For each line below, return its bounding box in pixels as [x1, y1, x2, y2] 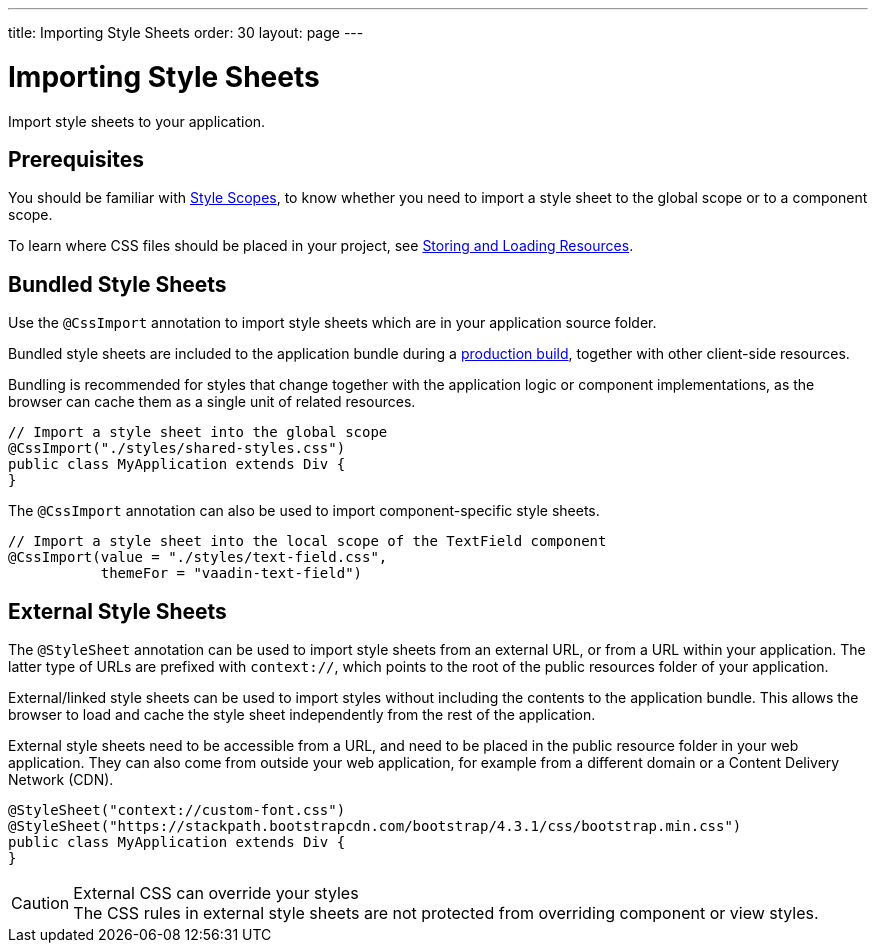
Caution [11, 893, 70, 914]
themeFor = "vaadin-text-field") [100, 565, 363, 582]
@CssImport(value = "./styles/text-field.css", [8, 549, 388, 566]
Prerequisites [8, 146, 144, 172]
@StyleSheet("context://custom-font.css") [8, 802, 346, 819]
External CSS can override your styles [73, 883, 359, 904]
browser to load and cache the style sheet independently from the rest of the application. [8, 706, 596, 724]
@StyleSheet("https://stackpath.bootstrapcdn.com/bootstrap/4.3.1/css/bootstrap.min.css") [8, 818, 742, 835]
